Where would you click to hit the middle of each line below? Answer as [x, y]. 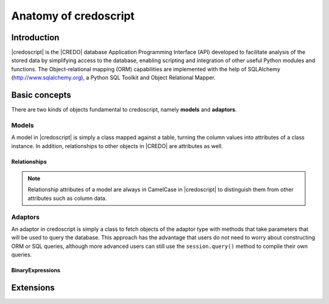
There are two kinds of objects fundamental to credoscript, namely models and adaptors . [124, 110]
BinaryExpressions [36, 270]
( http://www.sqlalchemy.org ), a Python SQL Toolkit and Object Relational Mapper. [113, 78]
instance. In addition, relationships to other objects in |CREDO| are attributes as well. [117, 146]
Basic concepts [41, 95]
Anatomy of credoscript [73, 16]
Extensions [33, 287]
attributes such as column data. [67, 198]
